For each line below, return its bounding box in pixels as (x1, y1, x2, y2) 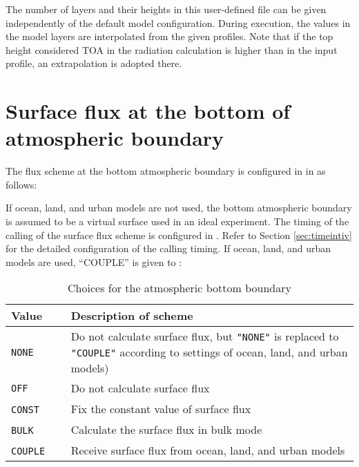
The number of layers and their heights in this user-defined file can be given (6, 2, 327, 16)
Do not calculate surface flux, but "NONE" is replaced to (70, 328, 339, 345)
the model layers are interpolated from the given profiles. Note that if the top (6, 29, 333, 44)
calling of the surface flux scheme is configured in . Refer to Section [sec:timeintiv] (6, 227, 352, 242)
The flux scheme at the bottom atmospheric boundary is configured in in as (6, 164, 326, 178)
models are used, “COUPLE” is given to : (6, 254, 182, 269)
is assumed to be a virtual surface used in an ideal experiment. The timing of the (6, 214, 349, 229)
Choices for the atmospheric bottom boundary (68, 280, 291, 296)
